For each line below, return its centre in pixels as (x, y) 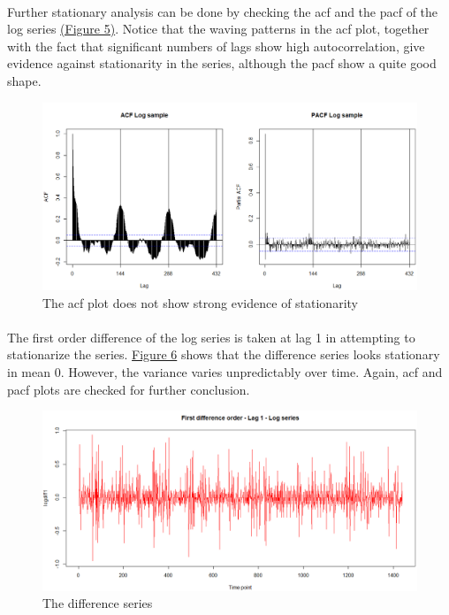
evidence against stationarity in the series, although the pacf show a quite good (222, 63)
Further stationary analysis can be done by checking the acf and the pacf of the (223, 11)
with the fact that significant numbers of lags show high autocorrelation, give (216, 46)
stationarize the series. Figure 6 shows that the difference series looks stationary (224, 354)
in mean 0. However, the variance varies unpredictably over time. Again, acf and (225, 371)
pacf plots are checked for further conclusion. (129, 389)
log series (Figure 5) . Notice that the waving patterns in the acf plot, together (218, 29)
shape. (24, 80)
